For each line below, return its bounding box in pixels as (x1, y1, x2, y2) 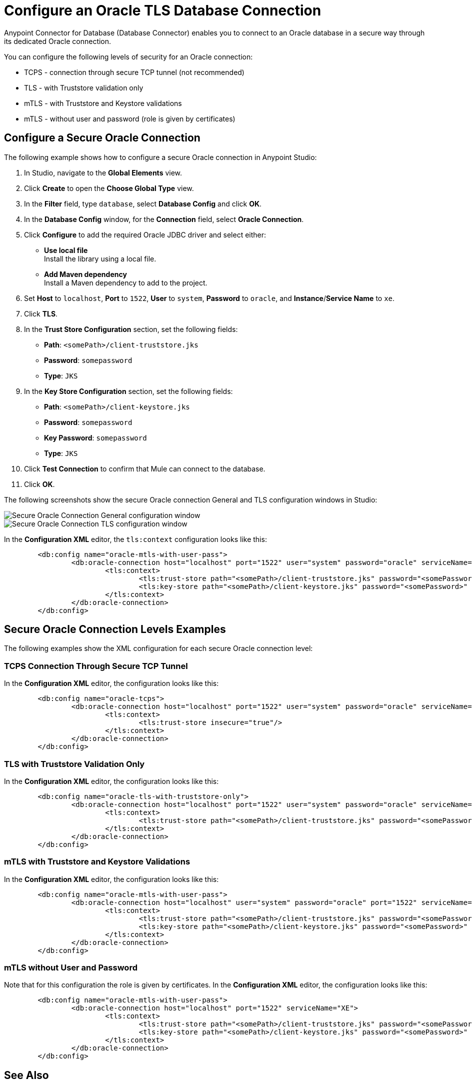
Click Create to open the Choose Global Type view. (24, 183, 194, 192)
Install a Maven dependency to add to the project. (44, 278, 207, 287)
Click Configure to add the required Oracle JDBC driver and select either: (24, 230, 266, 239)
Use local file (44, 245, 88, 254)
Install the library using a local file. (44, 254, 156, 263)
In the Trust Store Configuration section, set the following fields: (24, 324, 238, 333)
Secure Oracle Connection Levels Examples (4, 623, 226, 636)
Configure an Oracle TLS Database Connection (4, 2, 321, 19)
